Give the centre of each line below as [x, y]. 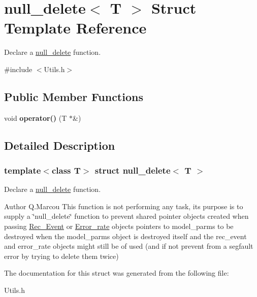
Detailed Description [60, 145]
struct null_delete [133, 170]
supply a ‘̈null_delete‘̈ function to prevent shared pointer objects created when [126, 216]
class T [66, 170]
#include [18, 69]
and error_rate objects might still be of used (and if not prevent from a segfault [129, 246]
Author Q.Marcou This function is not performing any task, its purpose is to [124, 206]
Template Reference [75, 28]
